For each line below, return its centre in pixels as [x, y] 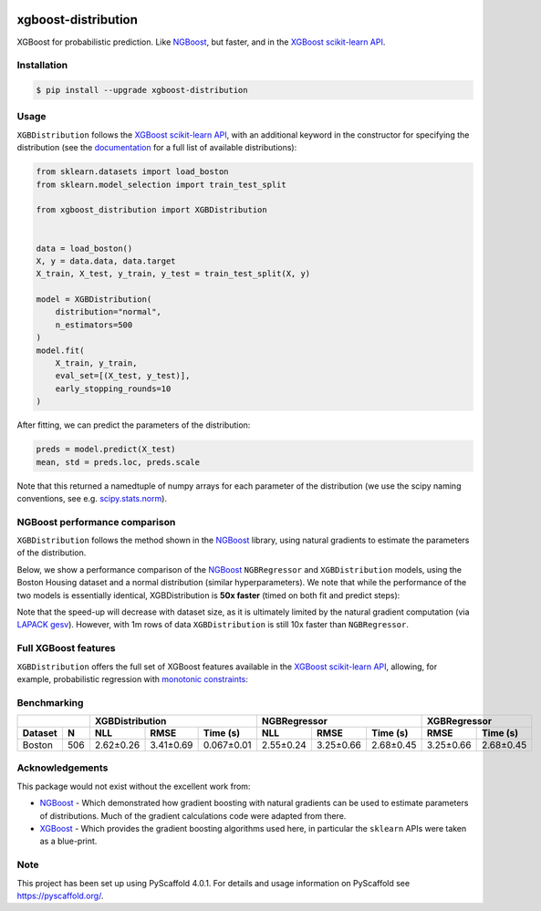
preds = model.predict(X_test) [106, 450]
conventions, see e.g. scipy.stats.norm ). [92, 498]
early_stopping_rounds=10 [113, 388]
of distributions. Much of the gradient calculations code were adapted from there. [193, 815]
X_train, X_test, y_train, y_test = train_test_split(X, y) [173, 274]
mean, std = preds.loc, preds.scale [118, 462]
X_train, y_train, [96, 363]
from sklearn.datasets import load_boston [132, 172]
